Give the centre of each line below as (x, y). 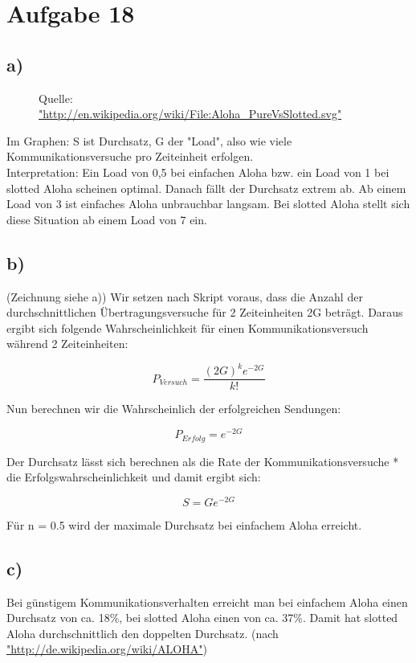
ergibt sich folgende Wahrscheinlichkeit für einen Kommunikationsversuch (188, 327)
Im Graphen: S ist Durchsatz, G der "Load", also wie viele (149, 140)
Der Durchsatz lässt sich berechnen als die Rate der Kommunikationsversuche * (203, 461)
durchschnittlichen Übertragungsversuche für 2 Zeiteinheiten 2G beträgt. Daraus (205, 312)
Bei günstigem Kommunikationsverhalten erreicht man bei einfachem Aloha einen (207, 602)
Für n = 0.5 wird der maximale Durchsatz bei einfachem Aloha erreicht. (184, 524)
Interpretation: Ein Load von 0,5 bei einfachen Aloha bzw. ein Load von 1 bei (198, 172)
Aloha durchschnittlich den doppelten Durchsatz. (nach (143, 633)
